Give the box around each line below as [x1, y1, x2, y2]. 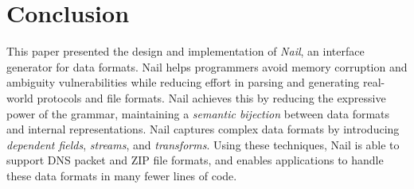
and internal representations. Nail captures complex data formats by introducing [6, 121, 400, 137]
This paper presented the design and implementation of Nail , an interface [6, 43, 365, 60]
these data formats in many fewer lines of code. [6, 167, 237, 183]
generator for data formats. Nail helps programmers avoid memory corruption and [6, 58, 408, 75]
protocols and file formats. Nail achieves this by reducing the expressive [37, 89, 386, 106]
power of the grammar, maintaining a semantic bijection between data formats [6, 105, 390, 121]
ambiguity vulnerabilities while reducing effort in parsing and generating [6, 74, 360, 91]
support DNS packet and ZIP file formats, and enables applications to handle [6, 152, 384, 168]
